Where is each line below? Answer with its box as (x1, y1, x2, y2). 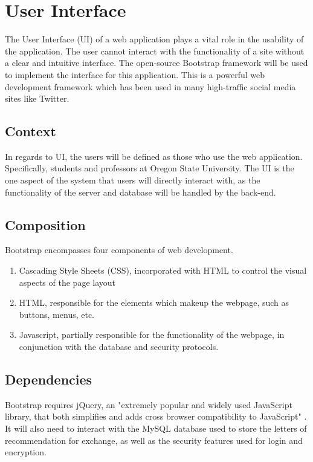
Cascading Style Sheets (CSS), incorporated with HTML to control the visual (19, 264, 307, 277)
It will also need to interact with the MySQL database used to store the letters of (5, 422, 307, 435)
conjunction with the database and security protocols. (19, 340, 219, 353)
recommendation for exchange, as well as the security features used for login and (5, 434, 303, 446)
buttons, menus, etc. (19, 308, 95, 320)
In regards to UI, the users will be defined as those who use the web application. (5, 150, 303, 162)
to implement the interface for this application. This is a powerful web (5, 68, 265, 81)
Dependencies (5, 370, 92, 389)
